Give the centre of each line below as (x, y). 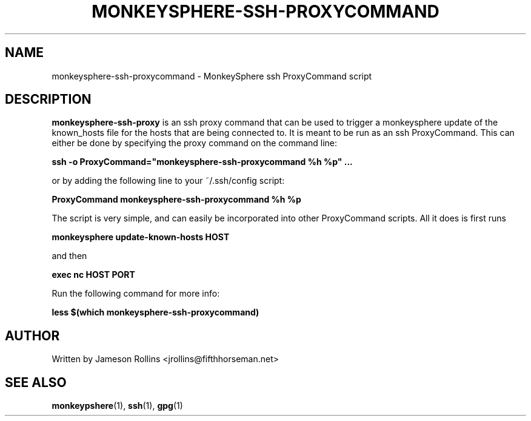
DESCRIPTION (48, 99)
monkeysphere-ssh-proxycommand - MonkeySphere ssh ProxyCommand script (212, 76)
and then (69, 256)
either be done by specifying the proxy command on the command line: (195, 143)
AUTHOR (32, 335)
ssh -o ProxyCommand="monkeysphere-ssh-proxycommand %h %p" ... (202, 162)
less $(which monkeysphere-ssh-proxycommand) (155, 312)
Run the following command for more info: (136, 294)
